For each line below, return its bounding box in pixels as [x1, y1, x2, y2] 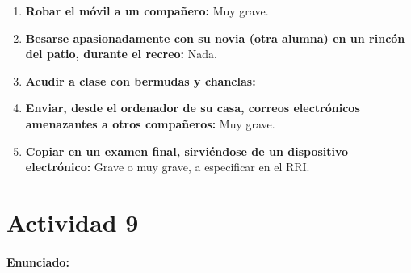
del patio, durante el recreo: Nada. [25, 45, 217, 62]
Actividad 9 [6, 205, 139, 238]
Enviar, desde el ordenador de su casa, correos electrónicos [25, 99, 360, 116]
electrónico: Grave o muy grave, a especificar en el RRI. [25, 158, 310, 175]
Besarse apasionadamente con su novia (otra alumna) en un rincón [25, 29, 405, 46]
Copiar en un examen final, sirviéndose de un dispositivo [25, 142, 349, 159]
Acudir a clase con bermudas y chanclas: [25, 72, 256, 89]
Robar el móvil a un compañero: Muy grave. [25, 2, 269, 19]
